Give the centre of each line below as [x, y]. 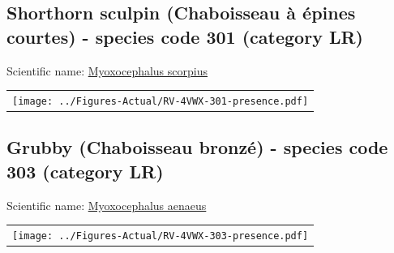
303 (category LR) [85, 171]
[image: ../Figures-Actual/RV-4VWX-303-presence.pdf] [161, 236]
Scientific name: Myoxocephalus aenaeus [107, 205]
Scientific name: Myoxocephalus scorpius [107, 70]
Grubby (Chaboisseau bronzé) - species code [197, 147]
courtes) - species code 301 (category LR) [185, 36]
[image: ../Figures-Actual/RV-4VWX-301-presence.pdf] [161, 101]
